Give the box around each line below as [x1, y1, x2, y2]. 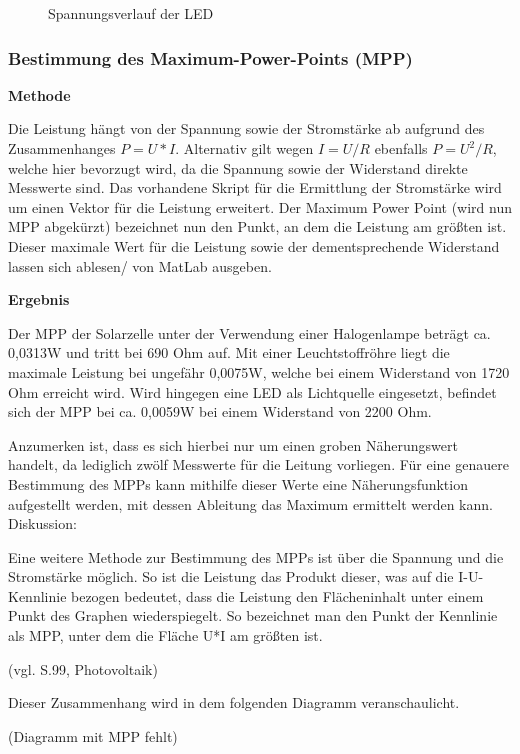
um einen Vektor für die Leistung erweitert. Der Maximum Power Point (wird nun [8, 196, 512, 217]
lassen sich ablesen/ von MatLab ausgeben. [8, 255, 272, 276]
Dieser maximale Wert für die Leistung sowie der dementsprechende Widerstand [8, 235, 500, 256]
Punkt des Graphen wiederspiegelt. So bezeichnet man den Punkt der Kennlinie [8, 605, 498, 626]
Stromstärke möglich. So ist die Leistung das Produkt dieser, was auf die [8, 566, 454, 587]
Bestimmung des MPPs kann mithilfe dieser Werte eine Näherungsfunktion [8, 473, 468, 494]
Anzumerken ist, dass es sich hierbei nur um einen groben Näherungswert [8, 434, 458, 455]
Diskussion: [8, 513, 77, 534]
